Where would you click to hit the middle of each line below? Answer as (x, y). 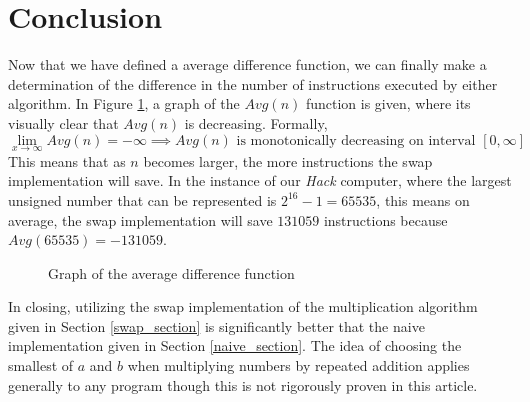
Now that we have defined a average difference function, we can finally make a (247, 64)
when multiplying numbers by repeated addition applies (298, 365)
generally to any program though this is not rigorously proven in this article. (243, 384)
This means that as (67, 160)
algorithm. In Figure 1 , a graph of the (124, 103)
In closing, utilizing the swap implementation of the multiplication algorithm (243, 306)
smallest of (41, 365)
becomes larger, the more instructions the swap (288, 160)
